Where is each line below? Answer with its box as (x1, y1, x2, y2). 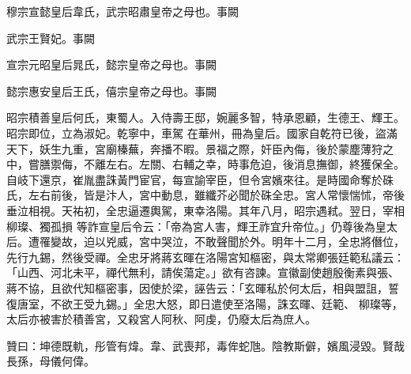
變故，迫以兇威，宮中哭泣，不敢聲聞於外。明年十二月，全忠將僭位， (50, 233, 405, 250)
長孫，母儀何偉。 (6, 353, 95, 369)
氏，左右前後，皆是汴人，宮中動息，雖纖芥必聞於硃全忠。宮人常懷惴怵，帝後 (6, 187, 405, 203)
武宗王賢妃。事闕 (6, 29, 95, 46)
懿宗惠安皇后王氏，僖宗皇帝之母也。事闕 (6, 82, 217, 99)
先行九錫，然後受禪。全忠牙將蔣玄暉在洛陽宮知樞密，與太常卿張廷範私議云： (6, 248, 405, 265)
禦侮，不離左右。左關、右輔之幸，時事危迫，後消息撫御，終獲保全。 (50, 156, 405, 172)
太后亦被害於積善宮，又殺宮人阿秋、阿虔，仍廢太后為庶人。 (6, 311, 316, 327)
